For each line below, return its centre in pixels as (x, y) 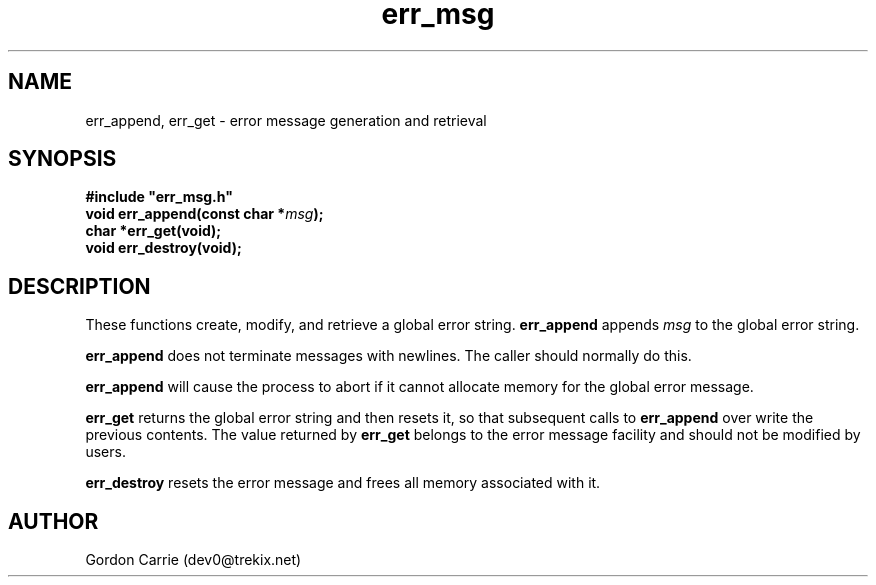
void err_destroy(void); (163, 248)
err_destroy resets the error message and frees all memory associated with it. (343, 483)
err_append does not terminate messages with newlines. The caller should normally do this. (388, 356)
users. (105, 452)
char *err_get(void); (153, 231)
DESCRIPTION (79, 286)
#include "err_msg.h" (159, 197)
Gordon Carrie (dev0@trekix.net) (193, 560)
